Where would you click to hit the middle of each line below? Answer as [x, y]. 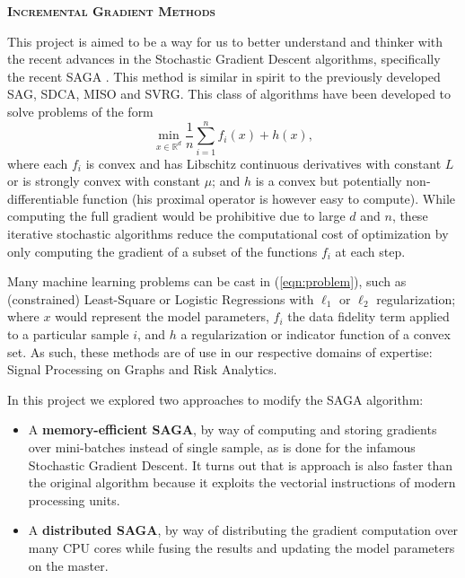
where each [38, 163]
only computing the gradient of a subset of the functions [162, 251]
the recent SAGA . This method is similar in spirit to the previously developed [224, 76]
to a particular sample [68, 334]
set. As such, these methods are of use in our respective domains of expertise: [220, 351]
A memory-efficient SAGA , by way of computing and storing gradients [232, 429]
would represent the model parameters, [162, 316]
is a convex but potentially [329, 181]
